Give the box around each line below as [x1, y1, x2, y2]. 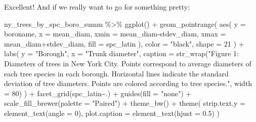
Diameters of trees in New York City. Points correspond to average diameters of [4, 58, 251, 68]
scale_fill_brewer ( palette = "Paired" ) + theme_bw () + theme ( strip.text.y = [4, 98, 245, 108]
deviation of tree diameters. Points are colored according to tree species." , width [4, 78, 252, 89]
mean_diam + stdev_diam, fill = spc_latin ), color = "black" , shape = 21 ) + [4, 38, 244, 49]
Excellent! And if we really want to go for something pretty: [4, 2, 190, 12]
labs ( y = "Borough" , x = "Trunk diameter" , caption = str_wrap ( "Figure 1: [4, 48, 239, 59]
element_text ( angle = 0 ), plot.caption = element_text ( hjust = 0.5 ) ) [4, 107, 220, 118]
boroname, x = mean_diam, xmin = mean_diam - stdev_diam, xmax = [4, 28, 226, 39]
